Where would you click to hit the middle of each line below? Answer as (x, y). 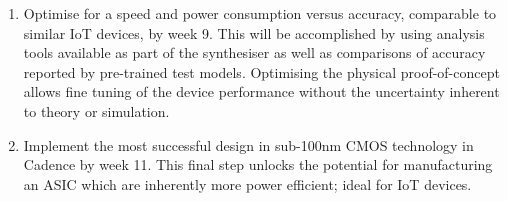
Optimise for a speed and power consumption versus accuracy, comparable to (260, 13)
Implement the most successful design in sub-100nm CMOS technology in (248, 144)
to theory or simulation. (96, 110)
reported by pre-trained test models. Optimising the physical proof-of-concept (261, 71)
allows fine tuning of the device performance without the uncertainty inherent (261, 91)
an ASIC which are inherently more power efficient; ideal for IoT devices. (247, 183)
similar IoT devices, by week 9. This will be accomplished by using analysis (254, 32)
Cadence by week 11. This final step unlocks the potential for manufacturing (258, 164)
